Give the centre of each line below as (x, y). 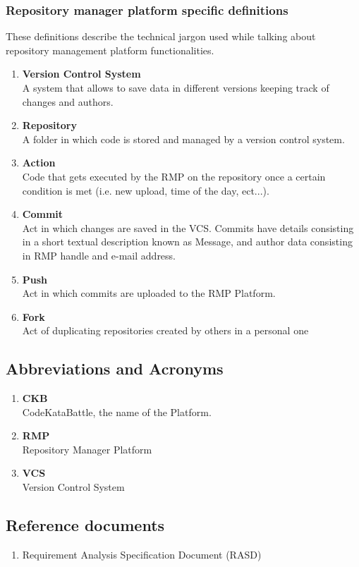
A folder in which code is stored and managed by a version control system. (183, 139)
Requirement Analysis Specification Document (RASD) (142, 554)
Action (39, 163)
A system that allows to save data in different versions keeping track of (176, 87)
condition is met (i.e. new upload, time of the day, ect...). (146, 190)
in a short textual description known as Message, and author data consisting (187, 242)
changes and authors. (68, 101)
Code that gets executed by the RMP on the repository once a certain (174, 176)
